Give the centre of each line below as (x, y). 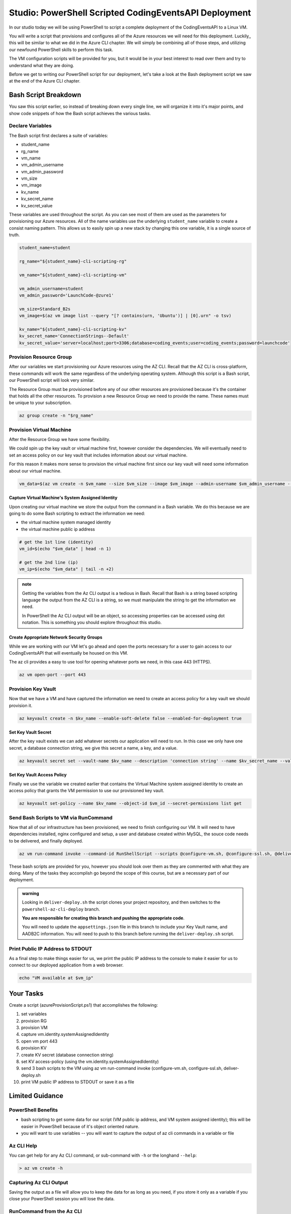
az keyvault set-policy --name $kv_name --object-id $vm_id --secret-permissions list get (130, 803)
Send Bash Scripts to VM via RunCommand (61, 817)
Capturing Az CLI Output (39, 1182)
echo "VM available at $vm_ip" (57, 978)
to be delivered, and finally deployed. (46, 841)
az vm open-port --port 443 (52, 675)
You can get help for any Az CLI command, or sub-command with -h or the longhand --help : (103, 1155)
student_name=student (45, 248)
